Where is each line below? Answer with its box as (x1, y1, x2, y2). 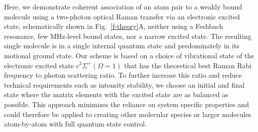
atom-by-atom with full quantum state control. (4, 119, 147, 129)
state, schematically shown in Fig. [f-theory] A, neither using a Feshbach (4, 21, 223, 31)
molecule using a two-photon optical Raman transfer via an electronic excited (4, 11, 240, 21)
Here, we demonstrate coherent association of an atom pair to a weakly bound (4, 1, 243, 11)
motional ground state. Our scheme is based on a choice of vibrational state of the (4, 50, 255, 60)
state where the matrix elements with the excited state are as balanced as (4, 89, 229, 100)
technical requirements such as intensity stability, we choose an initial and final (4, 79, 245, 90)
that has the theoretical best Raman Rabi (124, 60, 252, 70)
